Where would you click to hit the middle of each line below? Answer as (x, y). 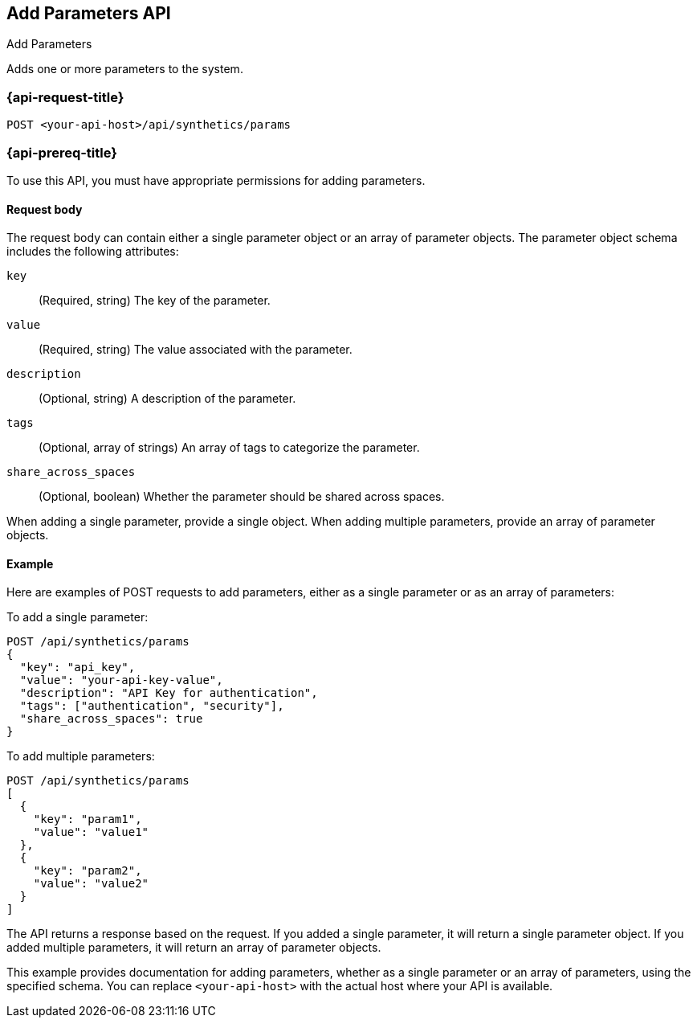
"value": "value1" (91, 832)
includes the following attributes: (93, 252)
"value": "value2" (91, 884)
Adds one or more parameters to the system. (125, 69)
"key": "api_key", (77, 668)
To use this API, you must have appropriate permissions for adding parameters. (216, 180)
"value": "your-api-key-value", (121, 680)
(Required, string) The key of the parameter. (155, 301)
